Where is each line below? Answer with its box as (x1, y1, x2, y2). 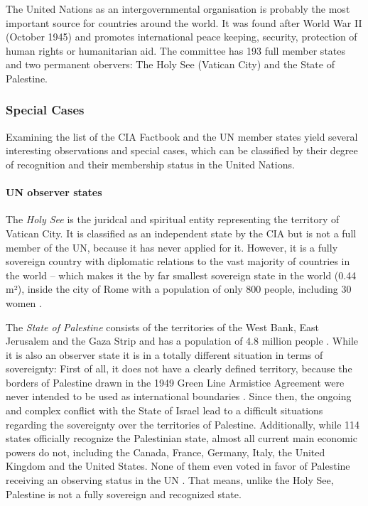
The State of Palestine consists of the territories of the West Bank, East (6, 319, 319, 334)
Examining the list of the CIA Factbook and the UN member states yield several (6, 129, 358, 144)
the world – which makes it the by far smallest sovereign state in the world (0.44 (6, 267, 357, 282)
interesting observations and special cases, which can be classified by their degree (6, 143, 358, 158)
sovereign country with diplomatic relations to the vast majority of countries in (6, 254, 350, 269)
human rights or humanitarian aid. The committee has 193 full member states (6, 43, 346, 58)
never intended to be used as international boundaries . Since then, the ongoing (6, 389, 352, 404)
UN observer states (6, 185, 102, 200)
